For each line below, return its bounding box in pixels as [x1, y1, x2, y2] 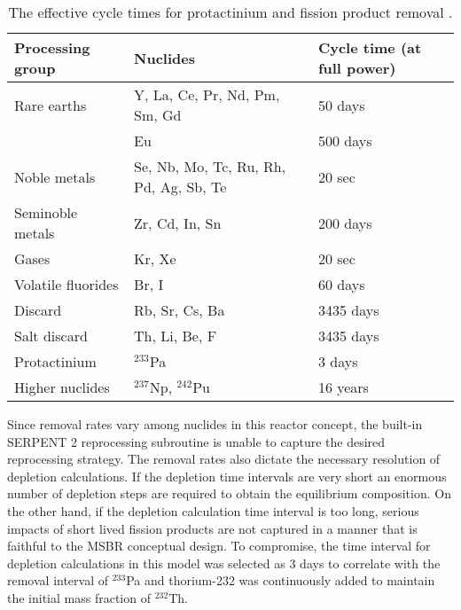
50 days [317, 94, 365, 115]
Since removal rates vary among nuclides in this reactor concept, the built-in [7, 415, 423, 433]
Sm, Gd [134, 105, 182, 125]
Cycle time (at [317, 37, 422, 58]
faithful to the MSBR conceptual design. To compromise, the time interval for [7, 536, 431, 555]
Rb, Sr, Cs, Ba [134, 300, 225, 320]
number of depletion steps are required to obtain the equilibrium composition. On [7, 484, 451, 503]
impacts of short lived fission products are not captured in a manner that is [7, 519, 418, 537]
